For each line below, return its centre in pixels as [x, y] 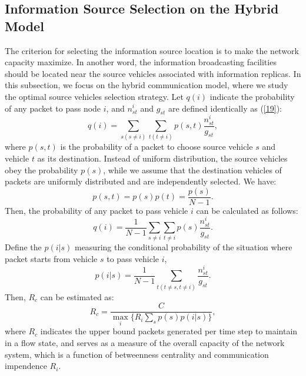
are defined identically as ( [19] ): [225, 108]
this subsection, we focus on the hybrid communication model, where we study [147, 85]
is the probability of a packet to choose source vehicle [157, 147]
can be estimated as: [77, 296]
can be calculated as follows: [247, 210]
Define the [23, 247]
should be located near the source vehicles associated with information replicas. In [153, 73]
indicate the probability [252, 96]
